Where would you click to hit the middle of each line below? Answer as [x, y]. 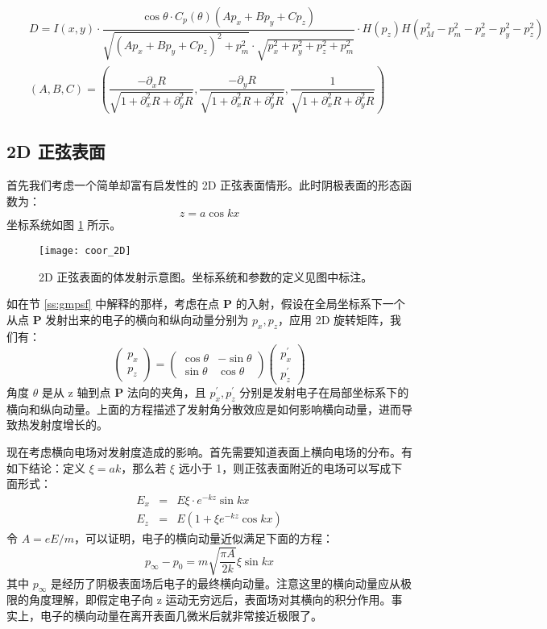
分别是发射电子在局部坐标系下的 [324, 392]
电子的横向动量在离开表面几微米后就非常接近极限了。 [181, 615]
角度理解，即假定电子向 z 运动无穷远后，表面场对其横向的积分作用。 [210, 600]
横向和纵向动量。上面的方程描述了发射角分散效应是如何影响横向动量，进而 [204, 408]
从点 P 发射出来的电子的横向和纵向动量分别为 [128, 319]
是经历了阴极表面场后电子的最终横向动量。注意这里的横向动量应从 [225, 583]
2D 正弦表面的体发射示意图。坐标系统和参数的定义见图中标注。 [206, 276]
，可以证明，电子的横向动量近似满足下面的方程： [204, 538]
